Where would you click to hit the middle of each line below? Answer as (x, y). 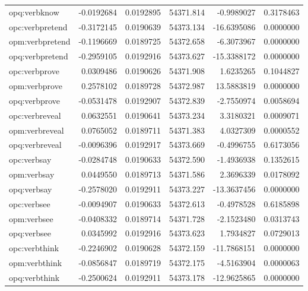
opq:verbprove (35, 100)
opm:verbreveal (36, 130)
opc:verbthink (34, 248)
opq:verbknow (34, 12)
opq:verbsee (30, 233)
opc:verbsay (30, 159)
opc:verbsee (30, 203)
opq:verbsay (31, 189)
